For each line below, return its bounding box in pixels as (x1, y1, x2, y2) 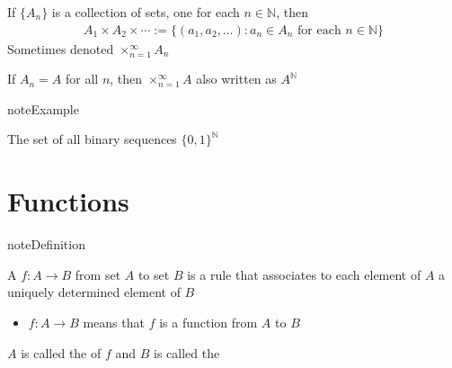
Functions (7, 183, 129, 220)
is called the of (21, 343, 102, 362)
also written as (196, 69, 277, 88)
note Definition (7, 235, 85, 254)
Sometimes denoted (7, 39, 114, 58)
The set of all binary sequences (7, 130, 177, 148)
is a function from (159, 312, 258, 331)
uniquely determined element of (7, 283, 181, 301)
